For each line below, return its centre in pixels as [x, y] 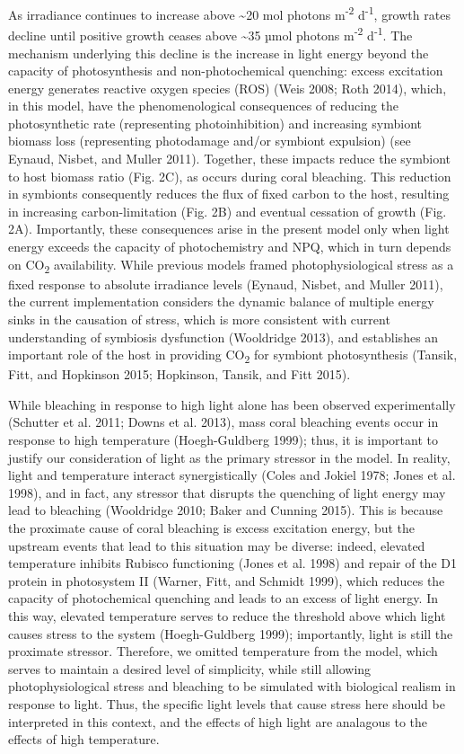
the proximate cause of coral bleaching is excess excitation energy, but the [212, 528]
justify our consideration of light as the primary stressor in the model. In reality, [229, 457]
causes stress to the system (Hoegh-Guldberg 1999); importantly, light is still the [231, 633]
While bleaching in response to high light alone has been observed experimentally [232, 404]
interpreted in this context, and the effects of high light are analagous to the [218, 721]
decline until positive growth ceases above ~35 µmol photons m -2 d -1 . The [210, 34]
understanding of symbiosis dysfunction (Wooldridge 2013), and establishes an [223, 337]
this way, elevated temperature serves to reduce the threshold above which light [227, 615]
